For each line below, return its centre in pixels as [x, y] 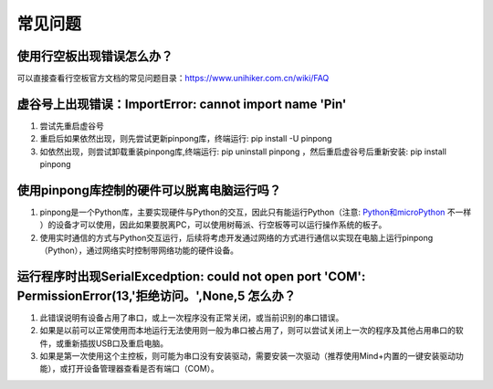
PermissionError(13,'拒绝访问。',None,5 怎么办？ [157, 295]
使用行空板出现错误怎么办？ [95, 56]
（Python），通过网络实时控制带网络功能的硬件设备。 [139, 250]
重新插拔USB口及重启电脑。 [116, 343]
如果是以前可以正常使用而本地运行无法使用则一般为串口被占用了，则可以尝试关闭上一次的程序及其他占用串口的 [247, 331]
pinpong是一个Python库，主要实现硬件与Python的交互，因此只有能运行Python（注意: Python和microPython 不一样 [256, 212]
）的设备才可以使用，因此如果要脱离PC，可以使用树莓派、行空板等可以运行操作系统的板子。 [213, 225]
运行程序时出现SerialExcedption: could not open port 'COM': [191, 277]
